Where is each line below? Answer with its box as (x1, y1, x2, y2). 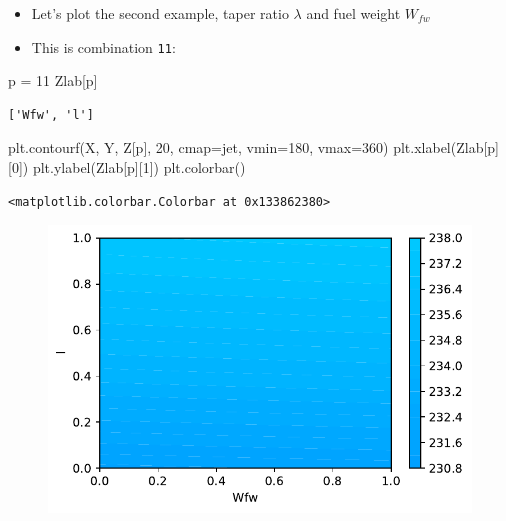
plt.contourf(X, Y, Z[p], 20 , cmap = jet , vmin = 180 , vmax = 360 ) (8, 137, 389, 158)
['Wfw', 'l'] (8, 107, 94, 122)
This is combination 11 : (31, 36, 176, 57)
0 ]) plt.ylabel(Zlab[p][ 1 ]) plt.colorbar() (11, 157, 246, 178)
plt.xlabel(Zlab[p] (393, 137, 499, 158)
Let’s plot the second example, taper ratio (31, 3, 289, 23)
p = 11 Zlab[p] (8, 70, 98, 91)
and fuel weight (306, 3, 401, 23)
